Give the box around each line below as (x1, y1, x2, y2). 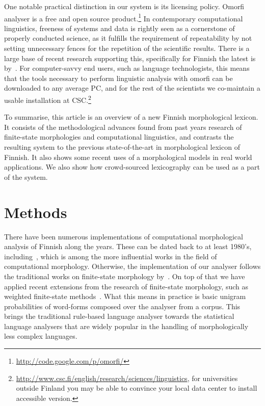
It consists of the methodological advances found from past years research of (4, 121, 242, 132)
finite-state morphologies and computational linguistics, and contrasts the (4, 131, 234, 142)
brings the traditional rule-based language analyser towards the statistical (4, 311, 234, 321)
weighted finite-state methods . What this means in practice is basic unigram (4, 291, 246, 302)
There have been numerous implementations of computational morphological (4, 231, 243, 241)
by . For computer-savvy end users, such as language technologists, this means (4, 63, 250, 73)
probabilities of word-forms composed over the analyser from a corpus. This (4, 301, 241, 311)
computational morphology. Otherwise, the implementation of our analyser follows (4, 261, 261, 272)
